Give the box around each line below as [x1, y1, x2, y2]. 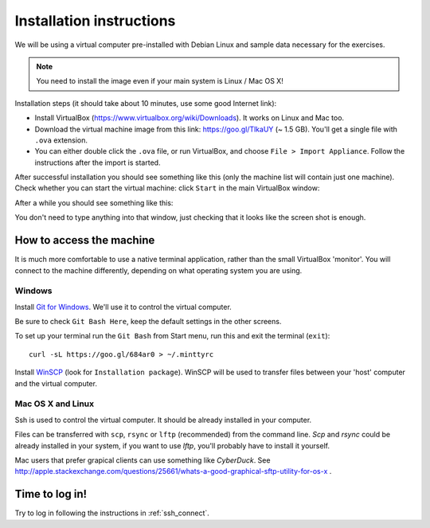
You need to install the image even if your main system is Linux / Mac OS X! [36, 76, 284, 86]
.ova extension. [34, 135, 88, 145]
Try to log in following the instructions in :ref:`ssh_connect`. [14, 508, 210, 518]
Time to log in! [14, 487, 88, 501]
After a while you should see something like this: [14, 198, 174, 207]
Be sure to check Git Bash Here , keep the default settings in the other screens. [14, 317, 282, 327]
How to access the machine [14, 233, 155, 247]
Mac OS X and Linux [14, 398, 95, 409]
